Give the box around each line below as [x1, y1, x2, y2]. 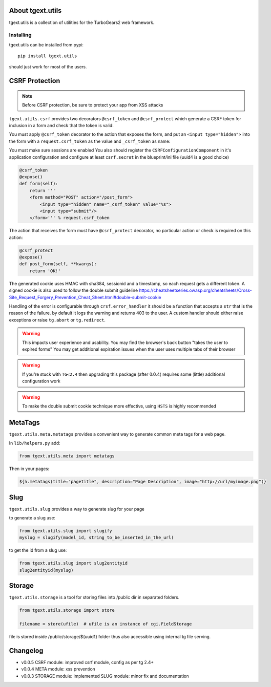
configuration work [22, 378, 61, 384]
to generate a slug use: [9, 515, 56, 521]
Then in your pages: [9, 466, 50, 472]
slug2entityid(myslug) [19, 567, 74, 573]
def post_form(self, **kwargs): [19, 261, 97, 267]
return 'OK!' [29, 268, 61, 274]
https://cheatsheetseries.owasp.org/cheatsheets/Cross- [139, 287, 252, 293]
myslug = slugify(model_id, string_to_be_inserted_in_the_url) [19, 535, 174, 540]
